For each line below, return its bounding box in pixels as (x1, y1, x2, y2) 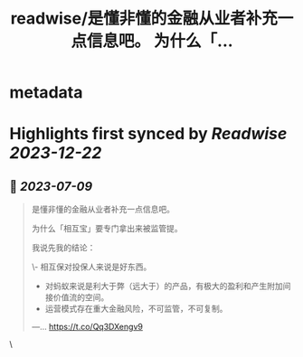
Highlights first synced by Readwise (9, 124, 288, 145)
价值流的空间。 (52, 292, 109, 303)
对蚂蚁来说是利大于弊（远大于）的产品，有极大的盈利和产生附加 (44, 281, 283, 292)
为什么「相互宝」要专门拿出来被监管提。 (31, 223, 183, 234)
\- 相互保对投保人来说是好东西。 (31, 261, 152, 272)
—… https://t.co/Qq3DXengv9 (31, 322, 143, 333)
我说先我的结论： (31, 242, 96, 253)
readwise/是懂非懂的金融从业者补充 (10, 8, 279, 29)
